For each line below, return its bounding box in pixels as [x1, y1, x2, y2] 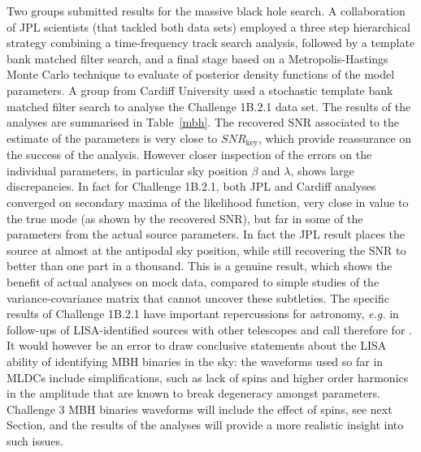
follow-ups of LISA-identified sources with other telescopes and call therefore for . [7, 321, 412, 338]
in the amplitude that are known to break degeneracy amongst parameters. [7, 385, 381, 402]
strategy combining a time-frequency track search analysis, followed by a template [7, 34, 415, 51]
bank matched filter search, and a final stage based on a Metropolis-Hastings [7, 50, 388, 67]
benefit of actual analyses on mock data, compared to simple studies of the [7, 273, 380, 290]
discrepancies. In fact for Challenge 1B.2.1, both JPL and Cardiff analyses [7, 178, 376, 195]
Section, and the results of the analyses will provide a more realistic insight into [7, 416, 404, 433]
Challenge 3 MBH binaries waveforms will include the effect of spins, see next [7, 400, 393, 417]
